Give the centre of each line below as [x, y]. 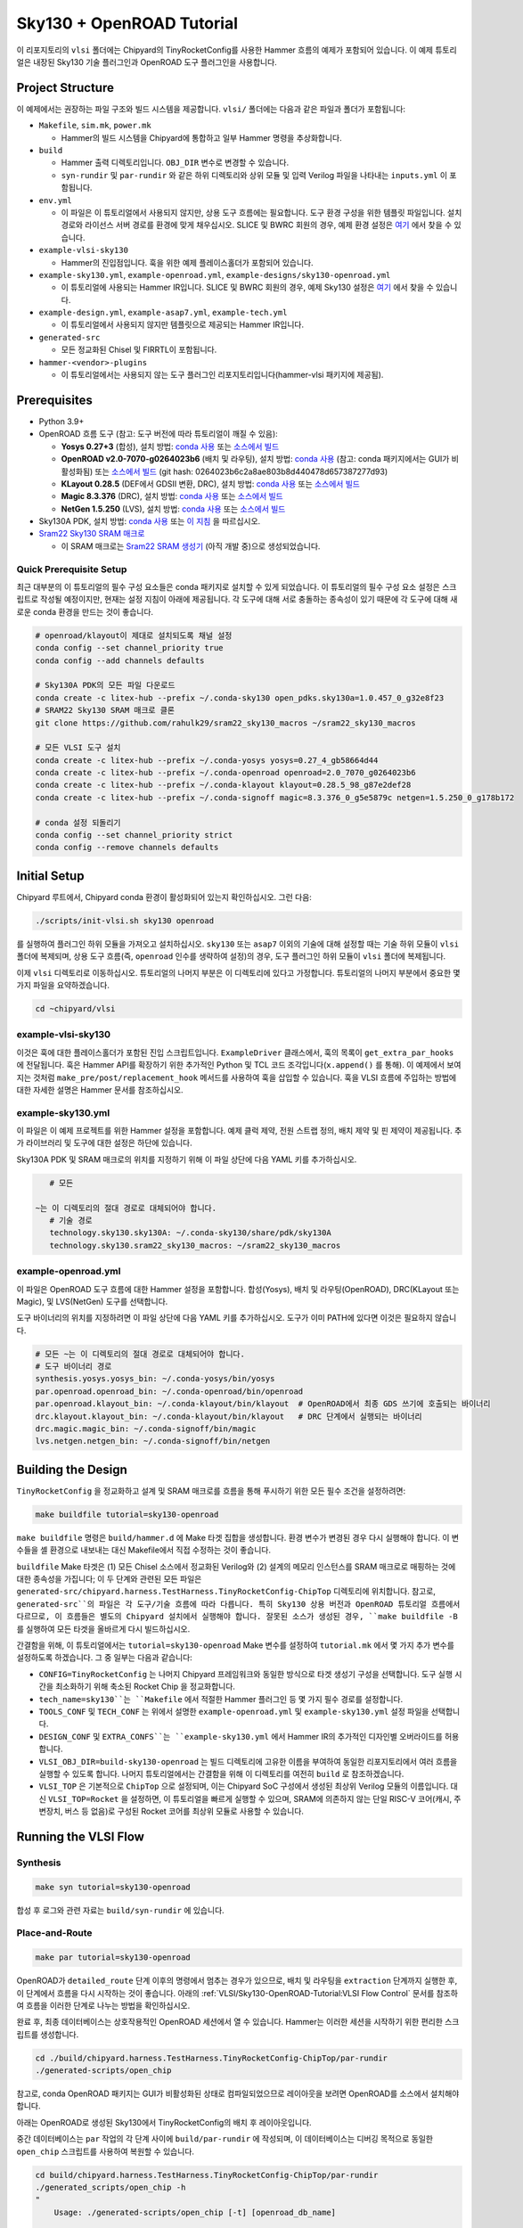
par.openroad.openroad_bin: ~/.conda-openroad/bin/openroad [169, 1391]
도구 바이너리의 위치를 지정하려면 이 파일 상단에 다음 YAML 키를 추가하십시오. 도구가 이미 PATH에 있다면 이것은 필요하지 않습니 [237, 1318]
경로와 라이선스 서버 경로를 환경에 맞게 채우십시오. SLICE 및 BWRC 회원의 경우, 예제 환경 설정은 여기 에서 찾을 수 [257, 225]
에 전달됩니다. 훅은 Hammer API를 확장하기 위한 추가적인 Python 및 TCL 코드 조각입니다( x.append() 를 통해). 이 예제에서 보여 [239, 1065]
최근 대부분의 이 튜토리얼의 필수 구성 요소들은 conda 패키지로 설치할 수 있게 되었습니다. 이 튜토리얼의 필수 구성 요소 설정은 [229, 587]
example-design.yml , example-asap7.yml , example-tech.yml [163, 313]
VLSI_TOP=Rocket [83, 1799]
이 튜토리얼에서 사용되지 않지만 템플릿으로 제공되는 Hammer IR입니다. [183, 324]
